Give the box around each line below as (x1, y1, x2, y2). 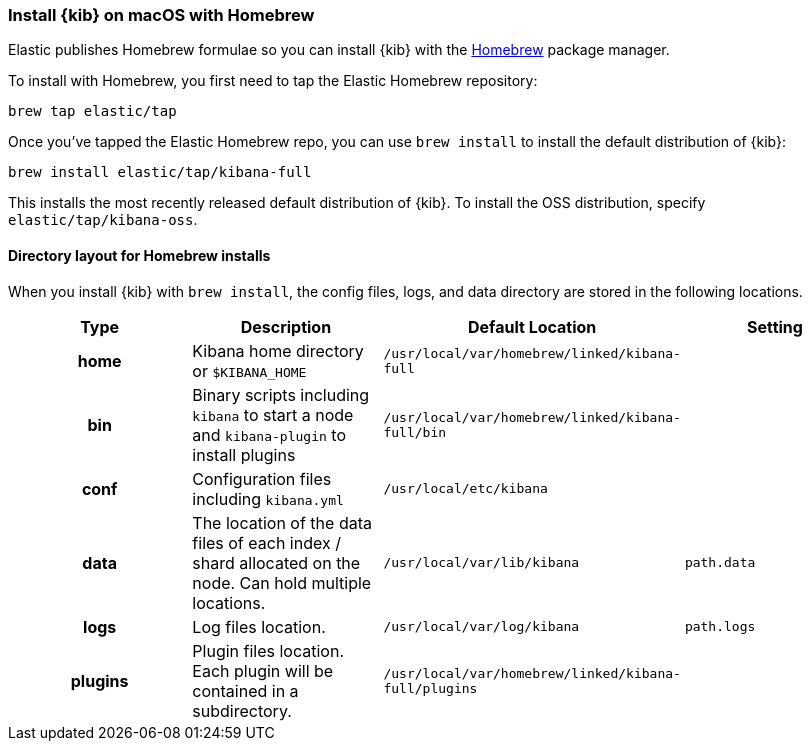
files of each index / (192, 532, 341, 553)
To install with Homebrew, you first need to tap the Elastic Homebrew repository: (8, 72, 538, 90)
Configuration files (192, 468, 332, 489)
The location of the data (192, 512, 372, 533)
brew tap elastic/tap (8, 103, 177, 120)
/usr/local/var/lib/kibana (383, 555, 580, 571)
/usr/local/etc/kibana (383, 481, 548, 497)
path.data (684, 555, 756, 571)
